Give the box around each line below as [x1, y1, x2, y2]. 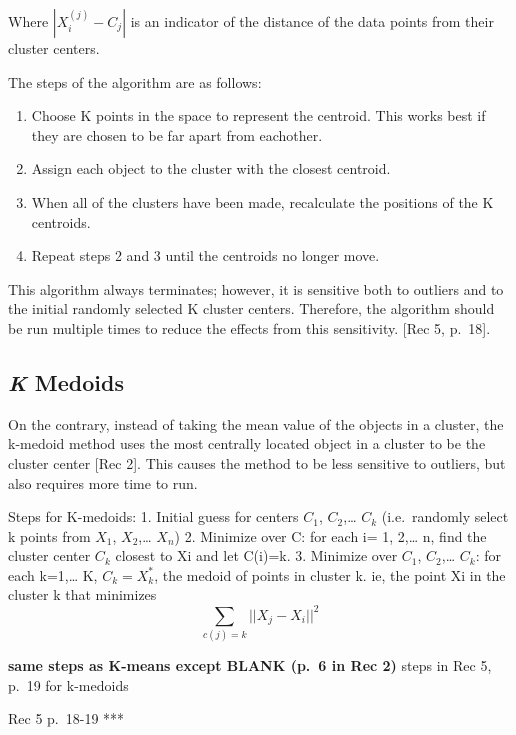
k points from [8, 525, 91, 546]
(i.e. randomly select [381, 506, 509, 527]
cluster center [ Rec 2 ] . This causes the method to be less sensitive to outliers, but [8, 452, 506, 473]
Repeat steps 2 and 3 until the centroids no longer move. [31, 245, 380, 266]
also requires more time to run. [8, 472, 198, 493]
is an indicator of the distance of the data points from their [130, 11, 494, 31]
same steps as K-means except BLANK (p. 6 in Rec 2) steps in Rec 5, [8, 654, 492, 675]
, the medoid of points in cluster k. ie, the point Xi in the [154, 564, 506, 585]
